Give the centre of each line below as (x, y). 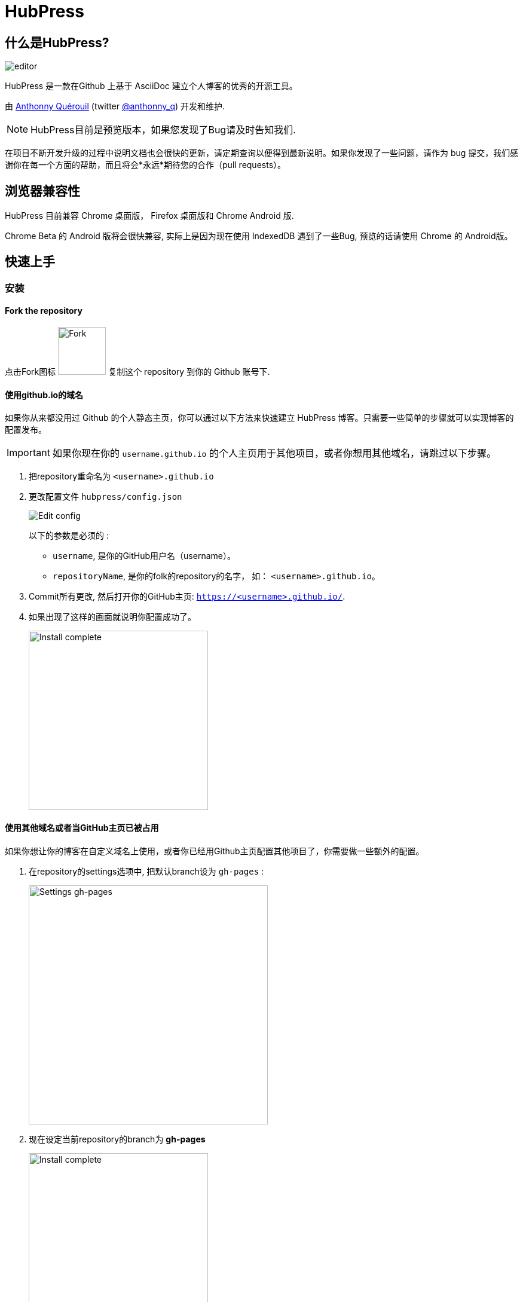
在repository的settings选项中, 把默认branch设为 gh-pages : (146, 871)
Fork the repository (44, 311)
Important (28, 453)
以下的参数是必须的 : (69, 536)
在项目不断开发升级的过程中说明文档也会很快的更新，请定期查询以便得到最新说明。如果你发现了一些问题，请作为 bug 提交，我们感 (262, 153)
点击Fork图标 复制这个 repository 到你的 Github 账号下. (137, 372)
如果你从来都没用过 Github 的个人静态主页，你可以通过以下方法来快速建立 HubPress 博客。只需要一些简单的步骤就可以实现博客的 (259, 418)
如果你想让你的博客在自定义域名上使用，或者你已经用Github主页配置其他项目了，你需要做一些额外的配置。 (215, 851)
